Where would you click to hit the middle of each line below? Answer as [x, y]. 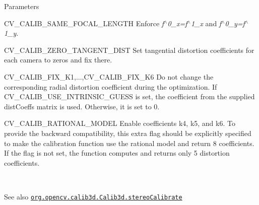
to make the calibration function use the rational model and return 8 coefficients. [129, 143]
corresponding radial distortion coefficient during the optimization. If [111, 86]
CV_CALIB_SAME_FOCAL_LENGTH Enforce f [84, 23]
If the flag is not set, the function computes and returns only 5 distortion [117, 153]
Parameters [22, 6]
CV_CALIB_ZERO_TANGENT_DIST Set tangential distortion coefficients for [129, 50]
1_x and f [206, 23]
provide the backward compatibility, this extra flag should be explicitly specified [128, 133]
